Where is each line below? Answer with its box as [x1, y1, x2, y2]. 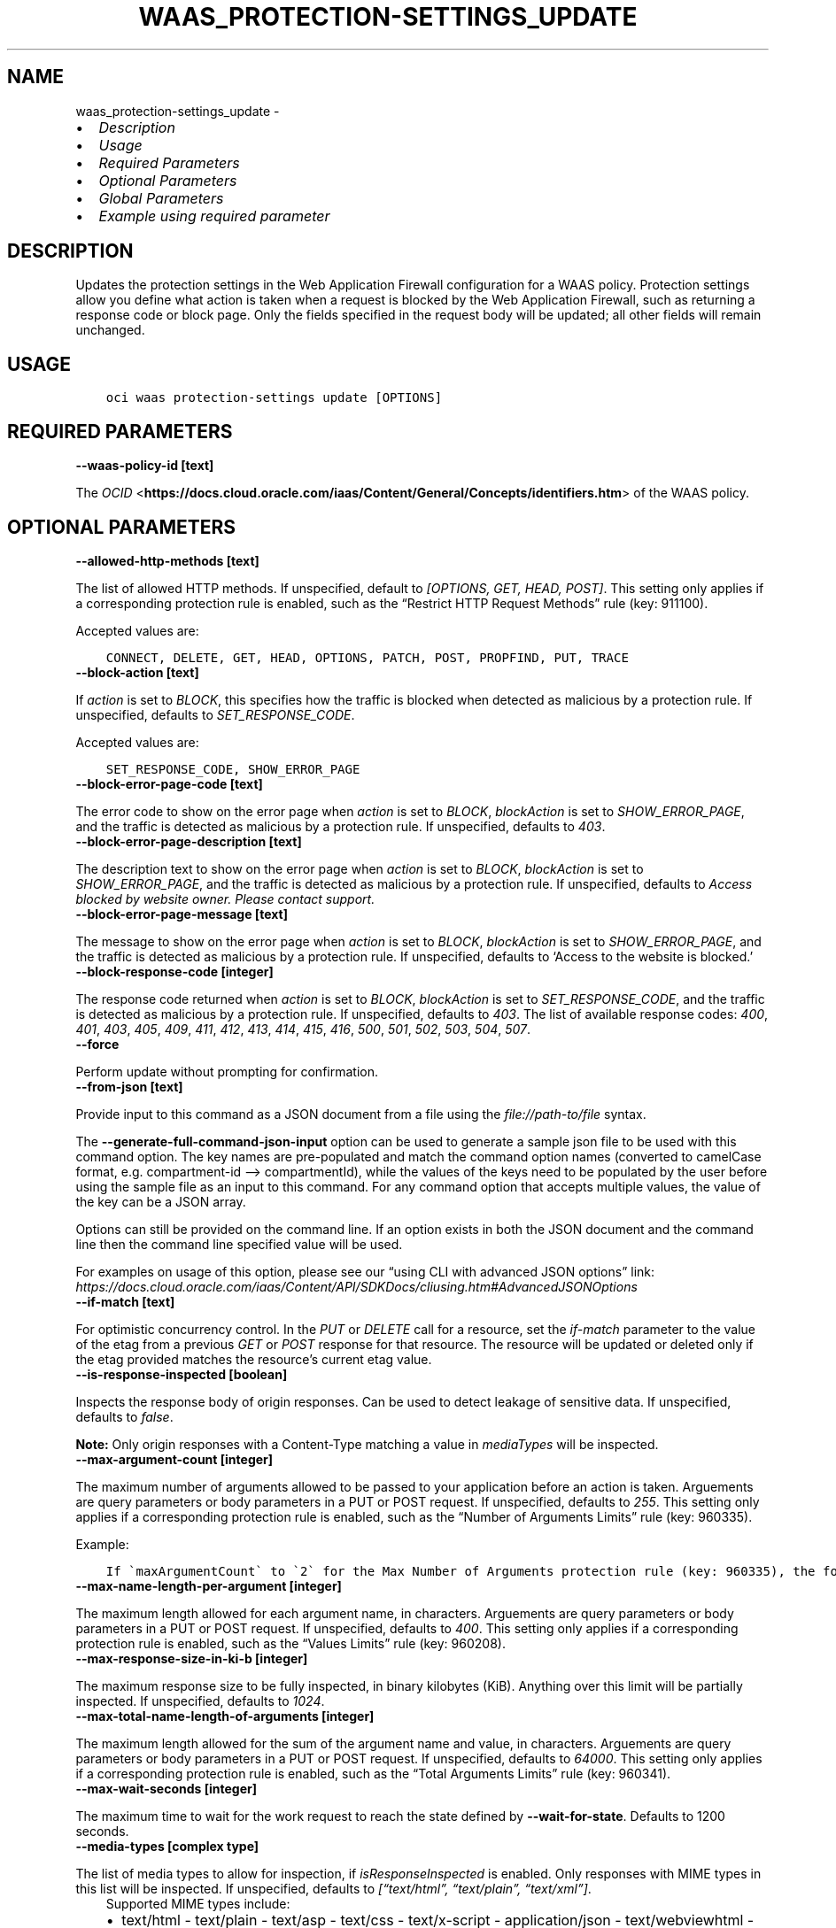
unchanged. [75, 322, 145, 338]
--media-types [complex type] [75, 1838, 259, 1854]
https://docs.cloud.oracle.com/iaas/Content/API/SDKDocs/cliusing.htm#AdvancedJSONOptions [75, 1278, 638, 1294]
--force [75, 1036, 120, 1052]
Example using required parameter [98, 206, 330, 225]
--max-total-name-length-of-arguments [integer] [75, 1708, 375, 1724]
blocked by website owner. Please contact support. [75, 891, 375, 906]
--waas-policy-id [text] [75, 458, 214, 474]
